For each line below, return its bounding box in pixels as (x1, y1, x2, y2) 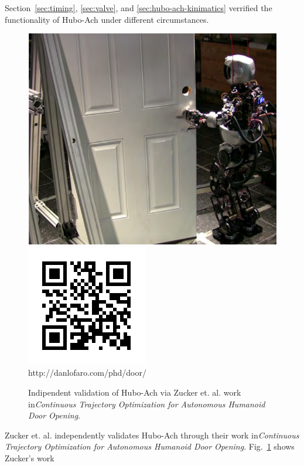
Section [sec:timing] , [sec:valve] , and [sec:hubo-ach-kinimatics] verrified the (5, 2, 272, 13)
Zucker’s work (5, 451, 54, 464)
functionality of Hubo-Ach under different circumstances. (5, 13, 209, 25)
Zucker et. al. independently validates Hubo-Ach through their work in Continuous (5, 428, 299, 441)
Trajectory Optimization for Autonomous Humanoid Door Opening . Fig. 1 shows (5, 440, 295, 453)
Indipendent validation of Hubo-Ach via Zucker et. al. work (28, 386, 241, 398)
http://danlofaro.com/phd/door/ (28, 366, 146, 379)
